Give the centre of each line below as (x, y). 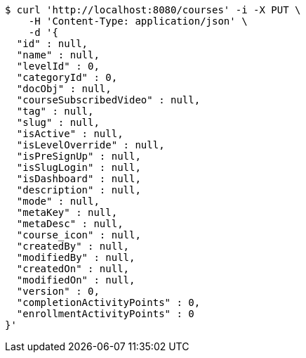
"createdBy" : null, (73, 246)
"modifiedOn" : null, (76, 280)
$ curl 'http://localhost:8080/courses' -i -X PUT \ (153, 10)
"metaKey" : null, (67, 212)
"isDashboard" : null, (79, 179)
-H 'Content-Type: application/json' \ (138, 21)
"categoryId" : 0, (67, 77)
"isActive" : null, (70, 134)
